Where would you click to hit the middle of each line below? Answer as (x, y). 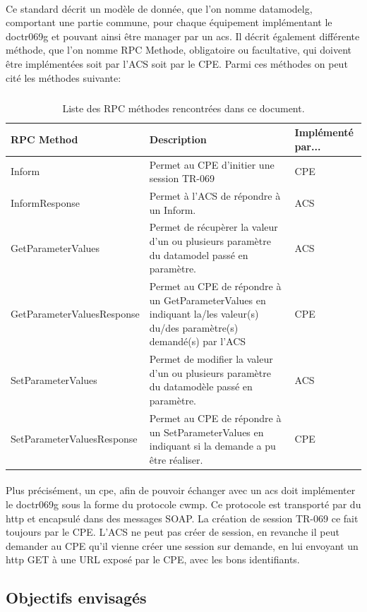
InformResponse (45, 202)
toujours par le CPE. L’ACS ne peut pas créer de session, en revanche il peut (173, 532)
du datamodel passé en (199, 254)
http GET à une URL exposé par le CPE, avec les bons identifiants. (153, 559)
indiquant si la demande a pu (212, 446)
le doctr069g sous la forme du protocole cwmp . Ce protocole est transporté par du (183, 504)
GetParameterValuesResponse (75, 314)
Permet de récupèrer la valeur (213, 227)
